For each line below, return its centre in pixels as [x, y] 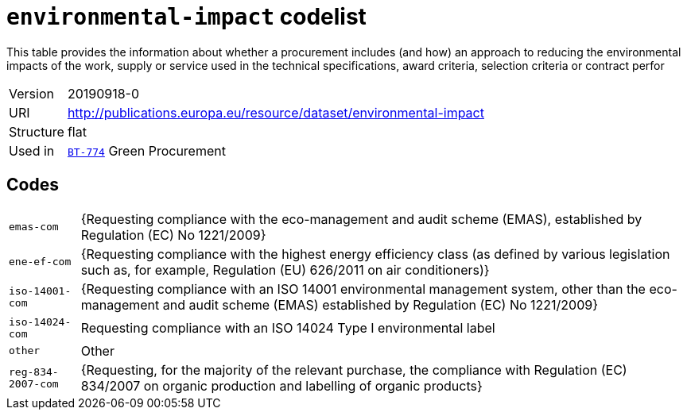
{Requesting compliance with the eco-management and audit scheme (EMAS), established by [361, 219]
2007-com [34, 383]
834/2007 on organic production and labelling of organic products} [281, 385]
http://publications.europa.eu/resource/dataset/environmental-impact [276, 112]
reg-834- [34, 372]
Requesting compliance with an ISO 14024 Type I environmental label [288, 327]
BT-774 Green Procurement [146, 150]
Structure [37, 131]
